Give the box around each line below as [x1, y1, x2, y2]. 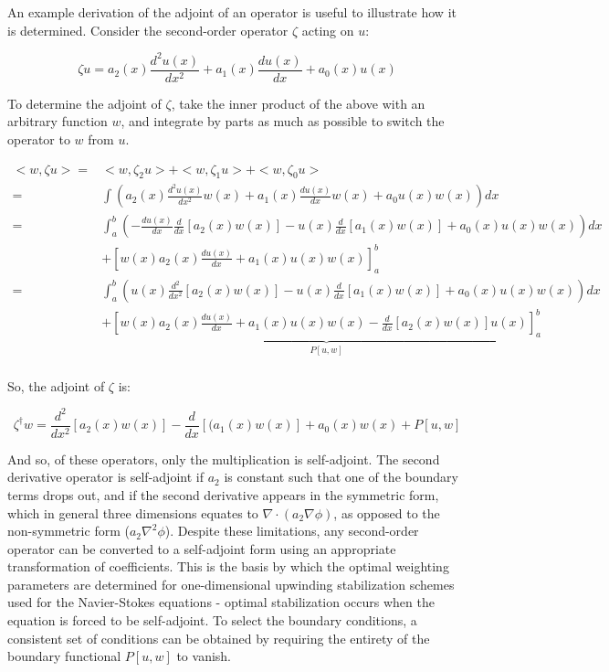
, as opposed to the [333, 503, 440, 522]
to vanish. [176, 646, 232, 666]
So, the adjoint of [7, 376, 105, 395]
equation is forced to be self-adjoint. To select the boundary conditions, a [7, 611, 417, 630]
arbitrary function [7, 112, 108, 131]
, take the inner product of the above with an [171, 93, 425, 112]
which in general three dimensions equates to [7, 503, 258, 522]
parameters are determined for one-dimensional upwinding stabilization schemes [7, 574, 455, 593]
